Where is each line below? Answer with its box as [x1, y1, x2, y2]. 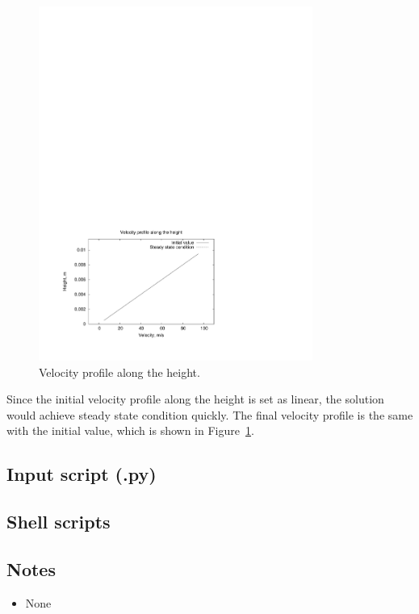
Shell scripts [6, 509, 111, 534]
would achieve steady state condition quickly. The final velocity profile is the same [6, 406, 413, 423]
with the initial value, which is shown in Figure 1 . [6, 422, 254, 439]
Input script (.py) [6, 462, 157, 487]
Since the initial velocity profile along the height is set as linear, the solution [6, 391, 384, 407]
